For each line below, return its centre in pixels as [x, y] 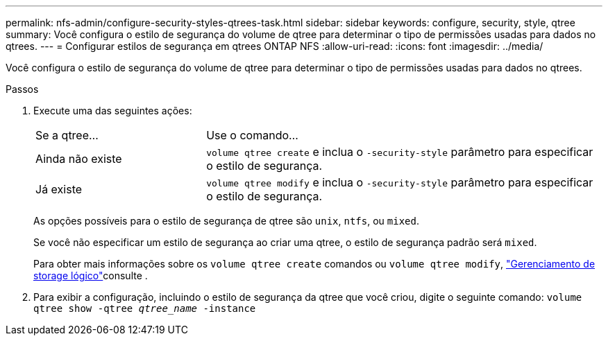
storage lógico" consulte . [91, 276]
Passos [22, 89]
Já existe [59, 189]
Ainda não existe [79, 159]
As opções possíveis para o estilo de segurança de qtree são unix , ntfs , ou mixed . [227, 221]
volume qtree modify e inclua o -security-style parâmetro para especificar [400, 182]
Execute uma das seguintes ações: [113, 111]
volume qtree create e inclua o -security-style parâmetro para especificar [400, 152]
